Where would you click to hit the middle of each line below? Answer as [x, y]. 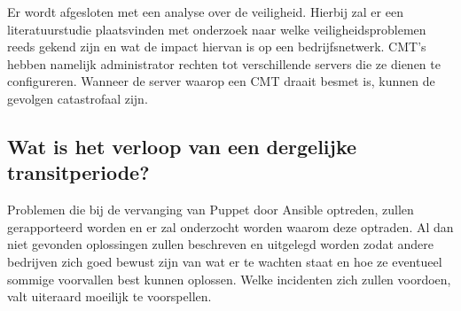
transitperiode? [78, 172]
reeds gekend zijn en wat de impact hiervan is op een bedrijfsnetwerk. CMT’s [217, 47]
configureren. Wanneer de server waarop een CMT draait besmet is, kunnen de [221, 81]
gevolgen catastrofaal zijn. [78, 98]
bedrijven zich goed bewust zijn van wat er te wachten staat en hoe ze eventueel [225, 261]
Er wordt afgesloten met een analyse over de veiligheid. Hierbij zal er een [205, 12]
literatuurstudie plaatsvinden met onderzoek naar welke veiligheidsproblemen [217, 29]
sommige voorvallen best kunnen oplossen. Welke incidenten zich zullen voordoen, [229, 279]
